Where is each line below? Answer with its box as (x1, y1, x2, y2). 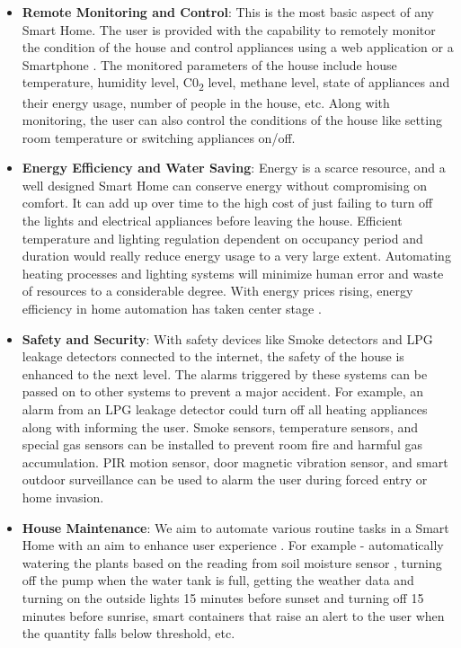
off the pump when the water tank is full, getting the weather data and (22, 571, 414, 590)
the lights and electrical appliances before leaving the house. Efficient (22, 211, 403, 230)
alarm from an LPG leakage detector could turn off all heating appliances (22, 400, 428, 418)
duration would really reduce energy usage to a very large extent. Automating (22, 246, 451, 265)
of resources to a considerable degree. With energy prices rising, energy (22, 281, 413, 300)
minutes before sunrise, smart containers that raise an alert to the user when (22, 606, 445, 625)
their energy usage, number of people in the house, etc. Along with (22, 93, 390, 111)
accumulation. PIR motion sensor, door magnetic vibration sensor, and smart (22, 452, 448, 471)
